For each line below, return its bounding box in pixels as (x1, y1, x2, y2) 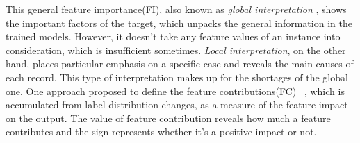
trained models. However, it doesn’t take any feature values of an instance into (6, 29, 341, 44)
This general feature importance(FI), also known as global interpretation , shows (6, 2, 347, 16)
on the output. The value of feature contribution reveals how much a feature (6, 110, 331, 125)
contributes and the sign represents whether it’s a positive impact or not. (6, 124, 317, 139)
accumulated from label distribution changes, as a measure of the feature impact (6, 97, 348, 112)
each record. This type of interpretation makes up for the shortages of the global (6, 69, 348, 84)
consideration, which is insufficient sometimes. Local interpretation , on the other (6, 42, 346, 57)
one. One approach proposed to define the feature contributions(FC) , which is (6, 83, 345, 98)
